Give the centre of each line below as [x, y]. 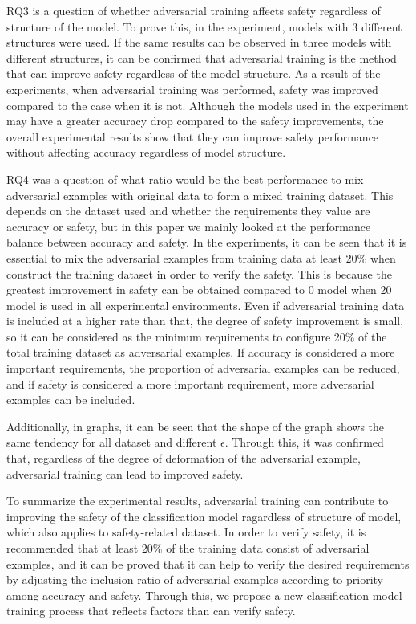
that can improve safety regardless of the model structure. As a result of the [194, 73]
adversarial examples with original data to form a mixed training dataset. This [200, 195]
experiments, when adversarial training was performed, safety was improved [192, 89]
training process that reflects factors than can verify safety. [151, 611]
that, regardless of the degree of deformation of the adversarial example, [184, 458]
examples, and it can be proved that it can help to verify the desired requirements [208, 563]
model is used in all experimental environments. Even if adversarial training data [206, 305]
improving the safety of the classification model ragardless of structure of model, [204, 516]
